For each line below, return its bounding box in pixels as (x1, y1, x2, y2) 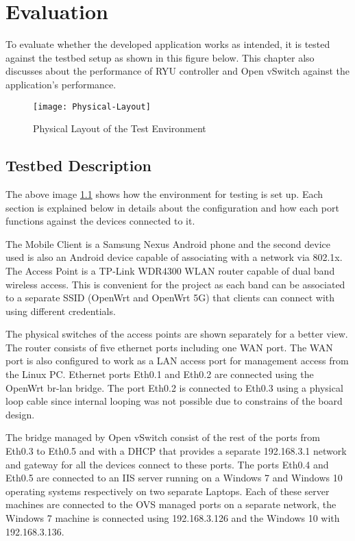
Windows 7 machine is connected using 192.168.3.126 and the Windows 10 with (5, 511, 340, 525)
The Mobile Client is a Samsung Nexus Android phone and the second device (5, 236, 331, 251)
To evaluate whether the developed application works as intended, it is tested (5, 37, 330, 51)
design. (5, 407, 35, 421)
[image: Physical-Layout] (33, 101, 151, 112)
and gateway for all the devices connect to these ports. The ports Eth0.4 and (5, 457, 329, 471)
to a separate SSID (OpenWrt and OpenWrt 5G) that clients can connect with (5, 290, 335, 305)
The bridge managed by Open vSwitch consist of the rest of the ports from (5, 430, 320, 444)
